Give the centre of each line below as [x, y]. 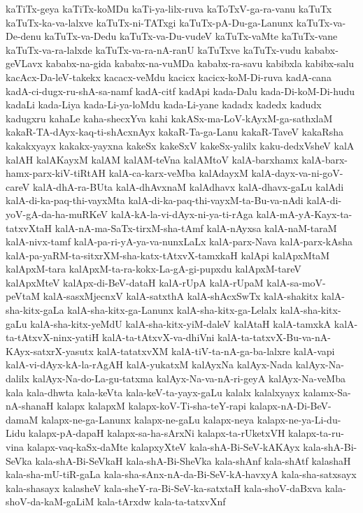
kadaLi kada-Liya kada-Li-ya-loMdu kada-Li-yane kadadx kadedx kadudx [164, 104]
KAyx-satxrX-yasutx [50, 351]
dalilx [17, 378]
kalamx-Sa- [327, 392]
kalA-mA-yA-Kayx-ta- [304, 214]
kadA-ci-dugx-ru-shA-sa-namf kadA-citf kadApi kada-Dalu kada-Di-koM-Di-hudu [180, 91]
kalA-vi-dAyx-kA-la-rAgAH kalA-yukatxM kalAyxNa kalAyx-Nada [149, 364]
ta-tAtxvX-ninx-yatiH [52, 337]
